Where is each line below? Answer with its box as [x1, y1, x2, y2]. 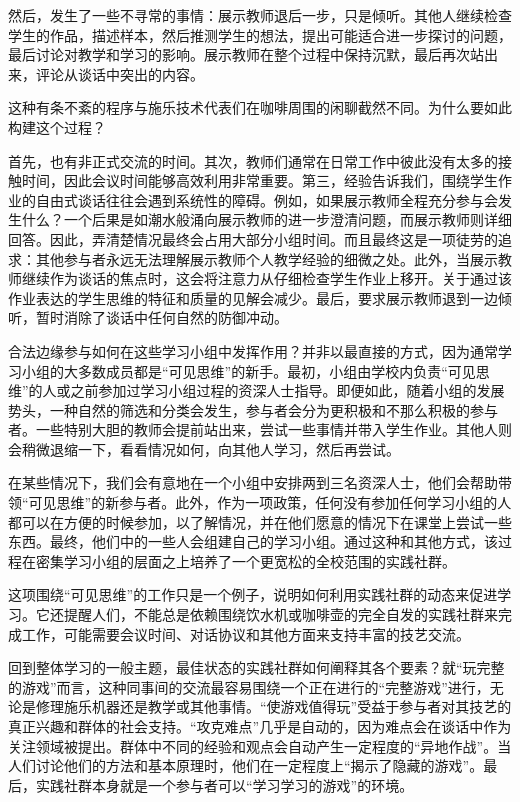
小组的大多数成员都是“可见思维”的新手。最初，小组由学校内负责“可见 [21, 360, 476, 381]
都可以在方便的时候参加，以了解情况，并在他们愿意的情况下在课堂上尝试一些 [8, 511, 512, 532]
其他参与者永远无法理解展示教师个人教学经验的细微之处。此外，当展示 [35, 248, 498, 269]
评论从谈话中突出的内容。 [35, 63, 204, 84]
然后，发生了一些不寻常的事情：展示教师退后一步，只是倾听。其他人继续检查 [8, 5, 512, 25]
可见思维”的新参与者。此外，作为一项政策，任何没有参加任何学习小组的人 [28, 492, 512, 513]
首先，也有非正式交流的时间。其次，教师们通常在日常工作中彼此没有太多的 [8, 150, 498, 171]
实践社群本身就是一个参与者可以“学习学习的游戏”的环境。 [35, 774, 414, 795]
